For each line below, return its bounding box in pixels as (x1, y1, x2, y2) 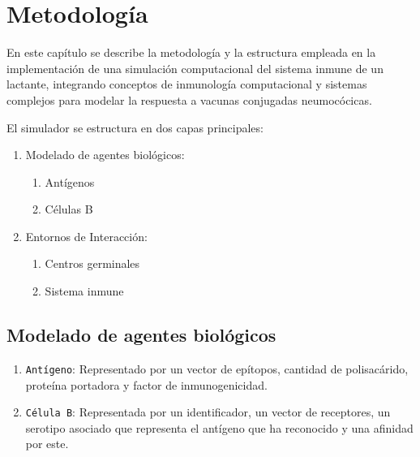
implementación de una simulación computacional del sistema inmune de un (6, 59, 384, 76)
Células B (45, 200, 93, 218)
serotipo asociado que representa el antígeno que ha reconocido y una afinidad (25, 419, 414, 436)
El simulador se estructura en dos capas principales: (6, 119, 264, 136)
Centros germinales (45, 255, 140, 272)
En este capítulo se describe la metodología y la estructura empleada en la (6, 44, 376, 61)
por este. (25, 435, 69, 452)
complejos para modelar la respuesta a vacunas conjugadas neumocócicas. (6, 91, 372, 108)
